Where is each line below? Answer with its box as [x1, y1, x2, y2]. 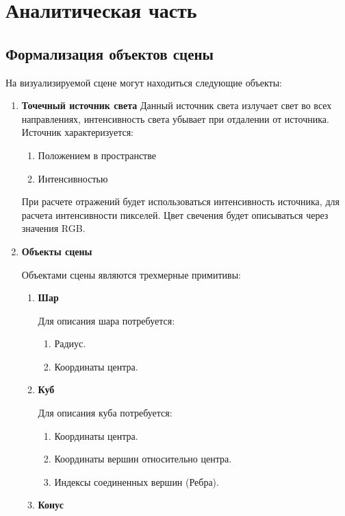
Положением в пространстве [38, 148, 156, 162]
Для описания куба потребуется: [38, 406, 172, 420]
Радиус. [54, 336, 86, 351]
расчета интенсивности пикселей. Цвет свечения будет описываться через [21, 207, 329, 222]
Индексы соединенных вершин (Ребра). [54, 474, 219, 489]
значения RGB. [21, 221, 86, 235]
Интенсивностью [38, 171, 108, 185]
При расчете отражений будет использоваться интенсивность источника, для [21, 194, 340, 209]
